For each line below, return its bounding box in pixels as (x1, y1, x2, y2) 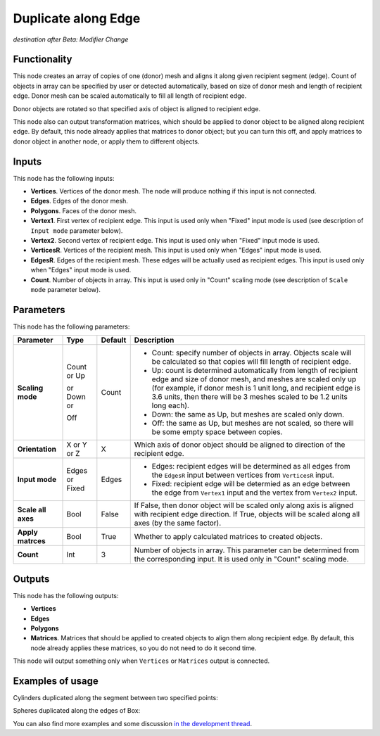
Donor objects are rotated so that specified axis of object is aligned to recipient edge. (13, 104, 260, 113)
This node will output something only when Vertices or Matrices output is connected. (13, 656, 270, 665)
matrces (17, 536, 46, 546)
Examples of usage (13, 675, 99, 687)
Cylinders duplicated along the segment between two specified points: (13, 694, 218, 702)
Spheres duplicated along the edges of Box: (13, 706, 141, 715)
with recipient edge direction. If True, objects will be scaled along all (134, 509, 360, 519)
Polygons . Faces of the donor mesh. (30, 206, 137, 215)
